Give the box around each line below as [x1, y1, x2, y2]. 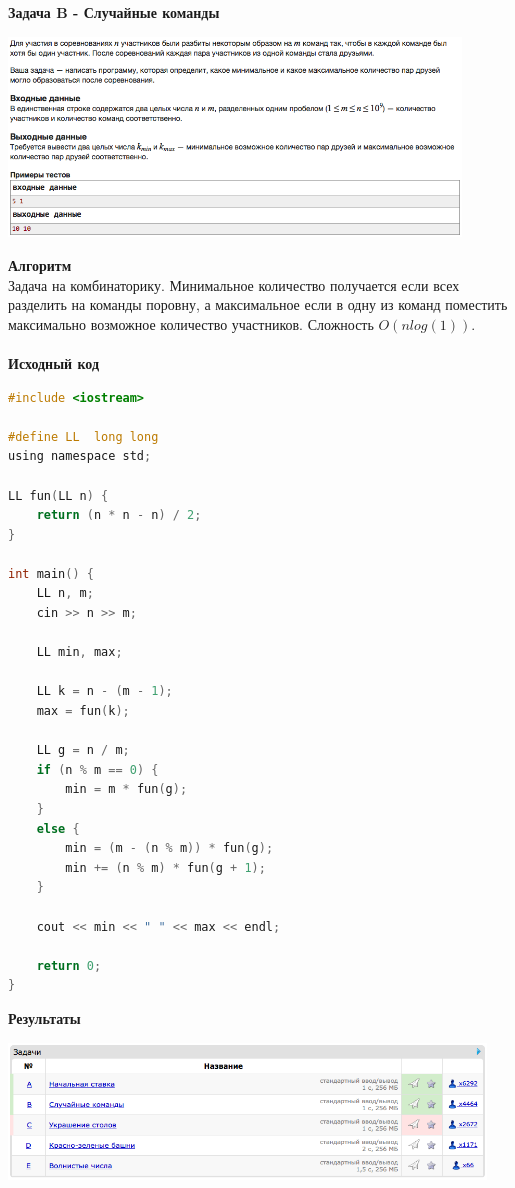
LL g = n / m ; [36, 743, 130, 758]
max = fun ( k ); [36, 704, 130, 719]
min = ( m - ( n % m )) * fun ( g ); [65, 841, 274, 856]
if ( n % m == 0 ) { [36, 762, 159, 777]
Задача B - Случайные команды [8, 2, 220, 22]
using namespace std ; [8, 449, 152, 464]
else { [36, 821, 80, 836]
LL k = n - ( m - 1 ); [36, 684, 173, 699]
